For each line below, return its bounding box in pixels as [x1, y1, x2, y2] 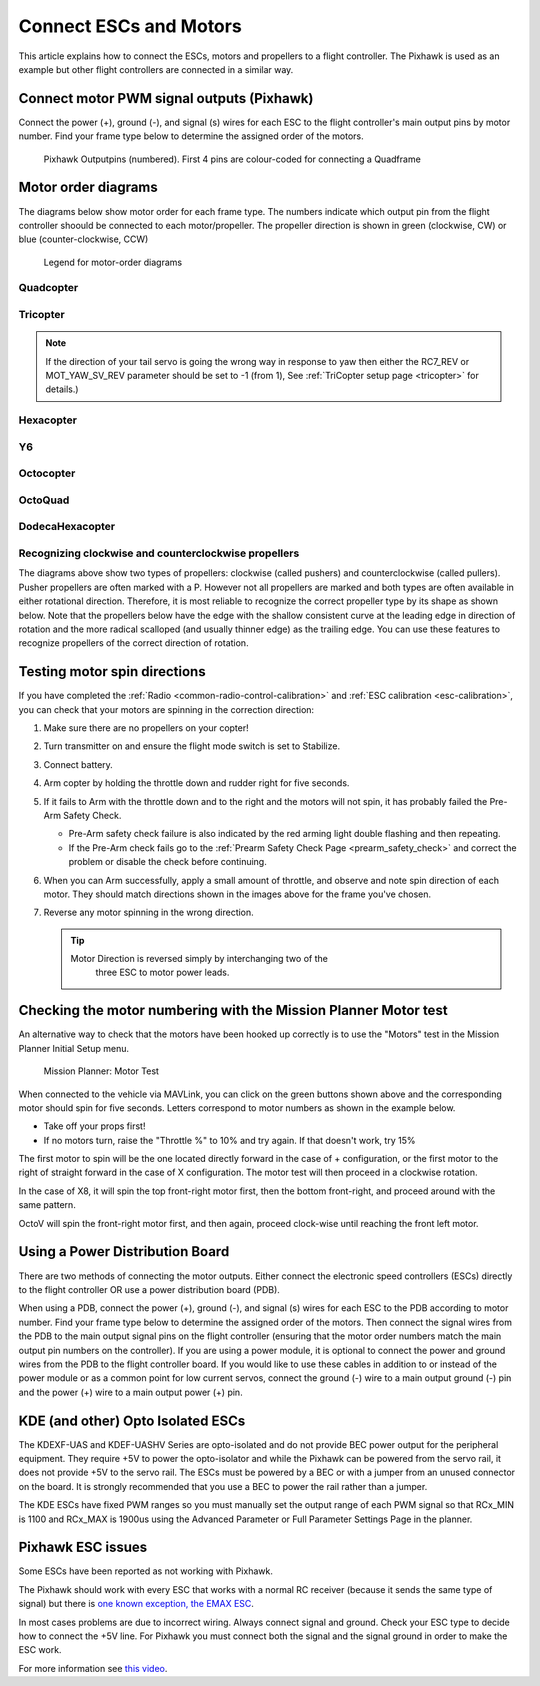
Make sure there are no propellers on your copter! [43, 721, 249, 734]
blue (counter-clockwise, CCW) [18, 233, 149, 245]
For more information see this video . [18, 1662, 168, 1674]
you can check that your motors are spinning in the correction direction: [18, 703, 315, 715]
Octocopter [18, 466, 76, 480]
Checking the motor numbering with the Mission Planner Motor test [18, 1002, 449, 1019]
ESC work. [18, 1644, 62, 1656]
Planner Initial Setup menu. [18, 1042, 130, 1054]
